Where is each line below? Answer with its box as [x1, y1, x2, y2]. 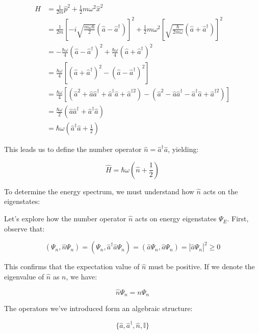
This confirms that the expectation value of [4, 261, 140, 272]
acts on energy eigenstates [135, 213, 217, 224]
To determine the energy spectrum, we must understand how [4, 186, 194, 196]
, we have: [66, 271, 97, 281]
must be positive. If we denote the [148, 261, 255, 272]
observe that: [4, 223, 45, 234]
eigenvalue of [4, 271, 44, 281]
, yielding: [168, 144, 199, 155]
